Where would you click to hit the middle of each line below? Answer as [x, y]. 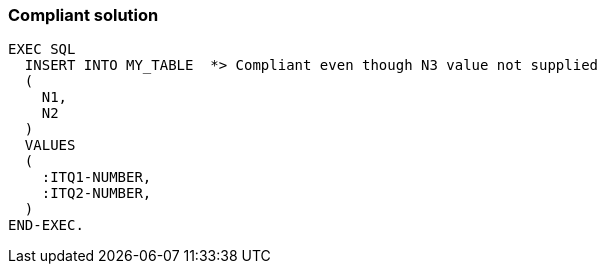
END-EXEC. [46, 225]
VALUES [50, 145]
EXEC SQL [42, 49]
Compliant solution [83, 15]
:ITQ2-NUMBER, [96, 193]
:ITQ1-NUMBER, [96, 177]
